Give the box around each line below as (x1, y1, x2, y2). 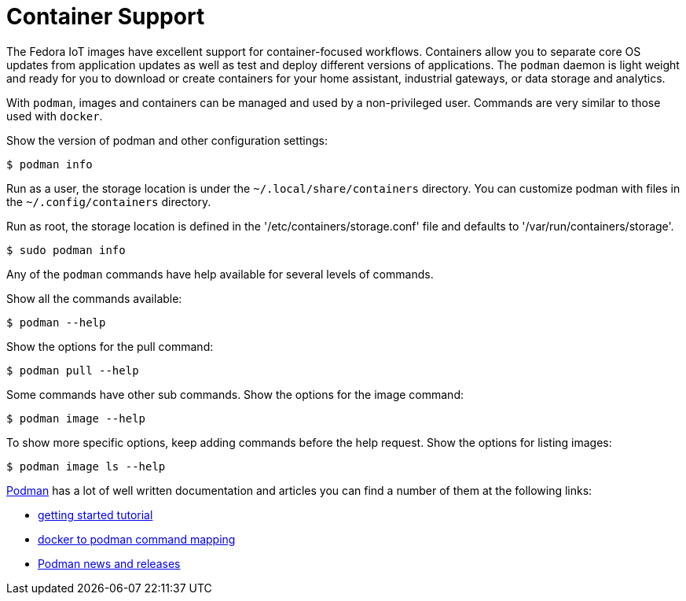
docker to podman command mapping (38, 532, 236, 546)
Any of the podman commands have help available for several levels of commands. (6, 267, 434, 281)
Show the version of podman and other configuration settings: (6, 133, 328, 147)
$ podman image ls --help (6, 459, 166, 473)
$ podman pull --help (6, 363, 139, 377)
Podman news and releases (38, 556, 181, 570)
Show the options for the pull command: (6, 339, 214, 353)
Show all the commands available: (6, 291, 182, 305)
